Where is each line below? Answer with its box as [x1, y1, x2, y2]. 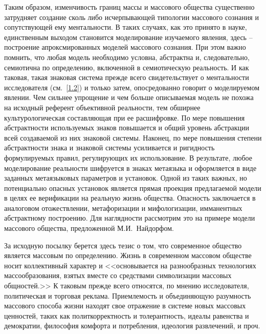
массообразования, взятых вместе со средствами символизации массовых [4, 270, 232, 281]
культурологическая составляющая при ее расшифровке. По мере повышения [4, 112, 245, 123]
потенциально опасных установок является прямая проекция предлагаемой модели [4, 182, 261, 193]
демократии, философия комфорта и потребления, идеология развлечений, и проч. [4, 320, 260, 331]
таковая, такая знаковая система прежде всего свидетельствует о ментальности [4, 72, 249, 83]
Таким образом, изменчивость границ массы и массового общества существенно [4, 2, 255, 12]
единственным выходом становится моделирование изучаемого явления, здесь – [4, 31, 253, 42]
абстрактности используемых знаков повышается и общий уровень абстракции [4, 122, 249, 133]
